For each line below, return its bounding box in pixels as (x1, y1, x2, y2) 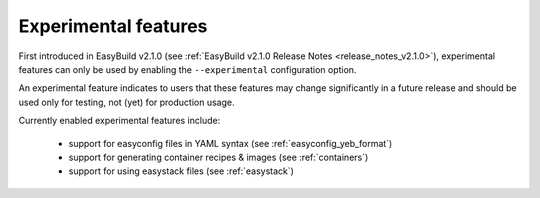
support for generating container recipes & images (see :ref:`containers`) (68, 151, 369, 163)
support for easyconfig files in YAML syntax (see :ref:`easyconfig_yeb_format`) (68, 137, 393, 149)
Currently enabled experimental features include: (18, 115, 221, 127)
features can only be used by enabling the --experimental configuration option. (18, 63, 357, 75)
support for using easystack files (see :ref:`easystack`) (68, 165, 295, 177)
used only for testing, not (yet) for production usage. (18, 96, 235, 108)
